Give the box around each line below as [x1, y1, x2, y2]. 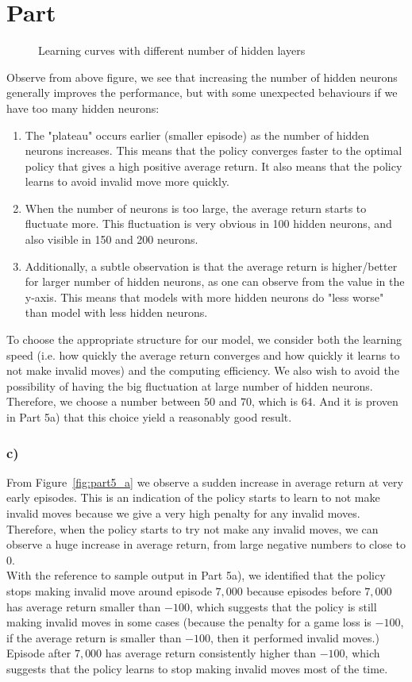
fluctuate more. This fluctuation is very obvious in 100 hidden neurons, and [25, 215, 392, 232]
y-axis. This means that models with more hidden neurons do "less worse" [25, 288, 384, 305]
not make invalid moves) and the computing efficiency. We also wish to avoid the [6, 362, 399, 379]
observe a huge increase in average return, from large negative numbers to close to [6, 536, 406, 553]
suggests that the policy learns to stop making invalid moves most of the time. [6, 660, 388, 676]
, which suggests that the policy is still [189, 598, 377, 615]
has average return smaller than [6, 598, 161, 615]
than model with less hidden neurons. [25, 304, 208, 321]
